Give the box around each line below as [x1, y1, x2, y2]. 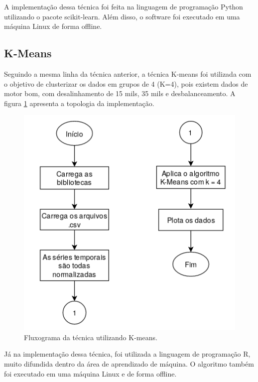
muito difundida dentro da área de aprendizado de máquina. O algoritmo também [4, 359, 254, 369]
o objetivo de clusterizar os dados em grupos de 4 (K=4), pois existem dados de [4, 78, 248, 89]
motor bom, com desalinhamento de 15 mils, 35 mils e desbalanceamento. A [4, 88, 236, 99]
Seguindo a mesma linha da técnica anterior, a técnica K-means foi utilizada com [4, 68, 252, 79]
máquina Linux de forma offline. [4, 21, 102, 31]
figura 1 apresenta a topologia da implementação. [4, 98, 154, 108]
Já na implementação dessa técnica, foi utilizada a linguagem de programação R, [4, 349, 251, 359]
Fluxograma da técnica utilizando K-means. [24, 332, 157, 342]
